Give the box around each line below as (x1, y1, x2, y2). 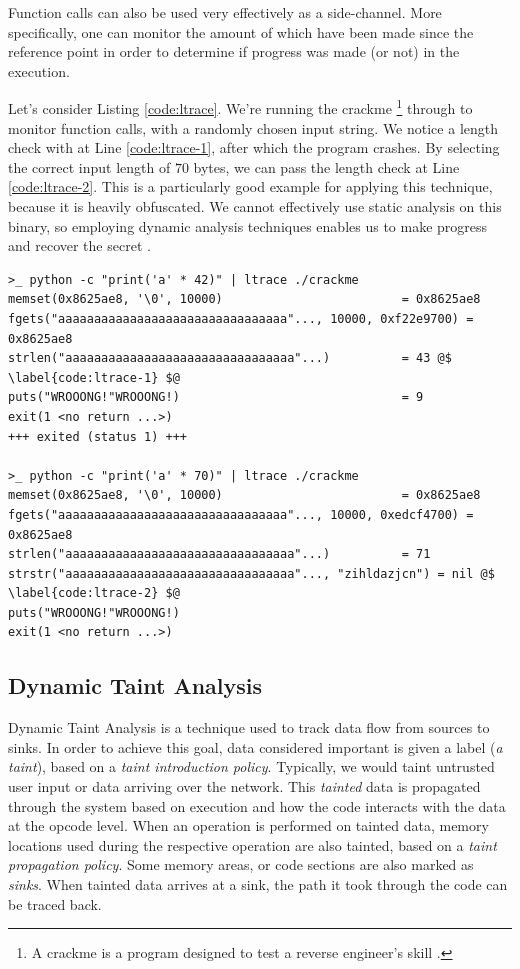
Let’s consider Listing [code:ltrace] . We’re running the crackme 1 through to (8, 95, 473, 119)
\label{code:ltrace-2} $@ (8, 586, 180, 601)
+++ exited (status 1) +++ (8, 429, 187, 444)
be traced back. (8, 893, 102, 914)
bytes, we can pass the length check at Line (193, 156, 460, 177)
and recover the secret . (8, 235, 151, 256)
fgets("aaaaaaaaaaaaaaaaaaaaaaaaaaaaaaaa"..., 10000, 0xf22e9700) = (8, 311, 474, 326)
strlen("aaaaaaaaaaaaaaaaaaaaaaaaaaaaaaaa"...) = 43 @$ (8, 351, 452, 366)
